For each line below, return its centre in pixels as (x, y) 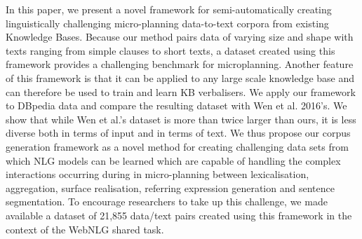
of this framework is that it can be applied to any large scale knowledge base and (180, 77)
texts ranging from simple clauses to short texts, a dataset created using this (170, 50)
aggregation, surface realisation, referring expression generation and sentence (170, 187)
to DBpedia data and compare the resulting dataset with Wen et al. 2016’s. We (176, 105)
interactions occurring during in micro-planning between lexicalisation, (157, 174)
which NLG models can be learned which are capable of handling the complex (173, 160)
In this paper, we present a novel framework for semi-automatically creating (169, 9)
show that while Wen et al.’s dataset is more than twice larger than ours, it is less (181, 119)
